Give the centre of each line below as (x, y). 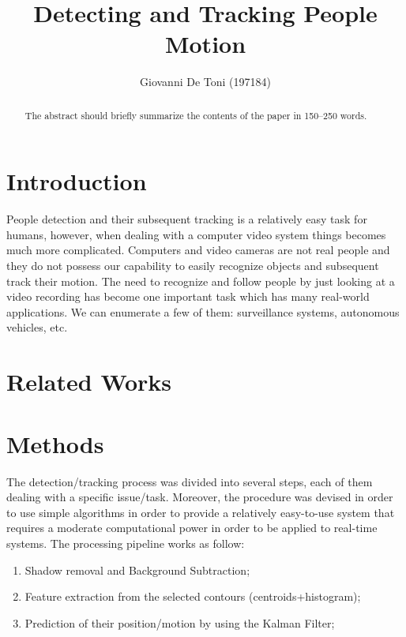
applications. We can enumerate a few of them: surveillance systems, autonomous (203, 311)
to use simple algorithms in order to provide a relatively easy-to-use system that (201, 512)
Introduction (77, 181)
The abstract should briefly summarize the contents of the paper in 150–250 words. (196, 115)
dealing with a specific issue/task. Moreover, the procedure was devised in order (200, 497)
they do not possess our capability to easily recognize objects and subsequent (193, 266)
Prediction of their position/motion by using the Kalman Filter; (180, 622)
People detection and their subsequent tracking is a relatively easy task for (187, 219)
